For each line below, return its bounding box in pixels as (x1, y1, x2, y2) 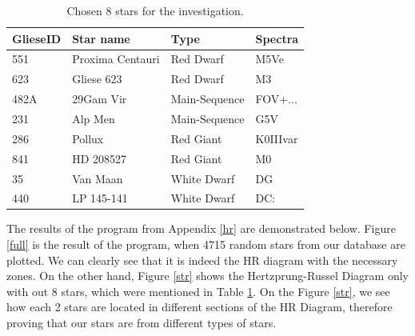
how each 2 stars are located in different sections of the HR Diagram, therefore (6, 298, 393, 315)
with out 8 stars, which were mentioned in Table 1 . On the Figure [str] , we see (6, 282, 390, 299)
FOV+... (255, 90, 297, 107)
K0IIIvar (255, 130, 298, 146)
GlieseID (12, 30, 62, 46)
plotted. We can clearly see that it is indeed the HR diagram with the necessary (6, 251, 398, 268)
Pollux (72, 130, 104, 146)
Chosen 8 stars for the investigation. (66, 2, 244, 18)
